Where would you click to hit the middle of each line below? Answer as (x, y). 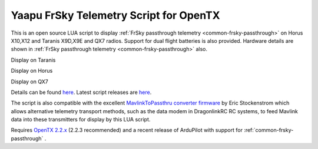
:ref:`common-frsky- (269, 130)
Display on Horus (32, 71)
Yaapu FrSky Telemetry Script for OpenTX (115, 15)
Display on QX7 (29, 82)
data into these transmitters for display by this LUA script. (81, 120)
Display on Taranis (33, 60)
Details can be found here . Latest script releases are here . (81, 92)
